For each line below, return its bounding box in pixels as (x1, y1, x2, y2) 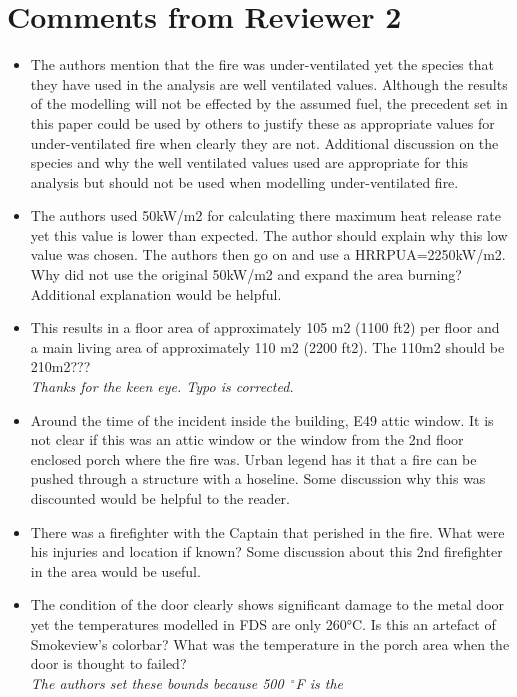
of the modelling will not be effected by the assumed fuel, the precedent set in (30, 93, 508, 114)
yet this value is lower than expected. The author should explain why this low (30, 224, 508, 245)
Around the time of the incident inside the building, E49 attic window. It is (30, 409, 494, 430)
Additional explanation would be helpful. (30, 283, 282, 304)
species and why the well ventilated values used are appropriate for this (30, 152, 469, 173)
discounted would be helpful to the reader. (30, 488, 290, 508)
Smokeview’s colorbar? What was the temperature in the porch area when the (30, 633, 510, 654)
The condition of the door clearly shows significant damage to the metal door (30, 594, 505, 615)
